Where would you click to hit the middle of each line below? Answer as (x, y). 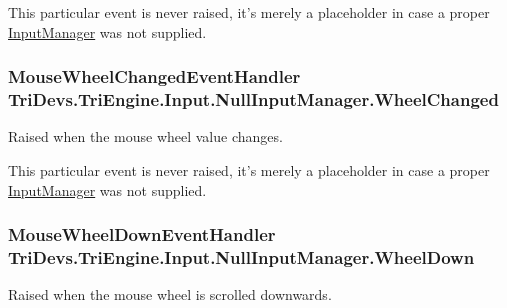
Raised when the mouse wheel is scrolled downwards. (170, 294)
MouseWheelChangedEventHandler (154, 76)
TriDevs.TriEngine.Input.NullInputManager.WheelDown (241, 256)
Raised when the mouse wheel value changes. (145, 136)
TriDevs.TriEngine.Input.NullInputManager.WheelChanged (253, 99)
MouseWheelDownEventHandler (142, 234)
